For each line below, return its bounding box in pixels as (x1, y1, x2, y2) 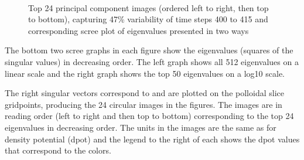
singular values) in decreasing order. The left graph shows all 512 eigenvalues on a (5, 55, 299, 67)
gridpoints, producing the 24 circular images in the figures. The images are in (5, 98, 282, 110)
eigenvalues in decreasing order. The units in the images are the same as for (5, 121, 276, 133)
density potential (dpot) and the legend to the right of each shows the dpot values (5, 132, 300, 145)
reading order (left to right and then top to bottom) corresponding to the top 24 (5, 110, 294, 122)
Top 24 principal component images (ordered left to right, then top (28, 1, 269, 13)
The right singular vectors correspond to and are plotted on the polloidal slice (5, 87, 284, 99)
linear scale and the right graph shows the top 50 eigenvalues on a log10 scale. (5, 67, 285, 79)
